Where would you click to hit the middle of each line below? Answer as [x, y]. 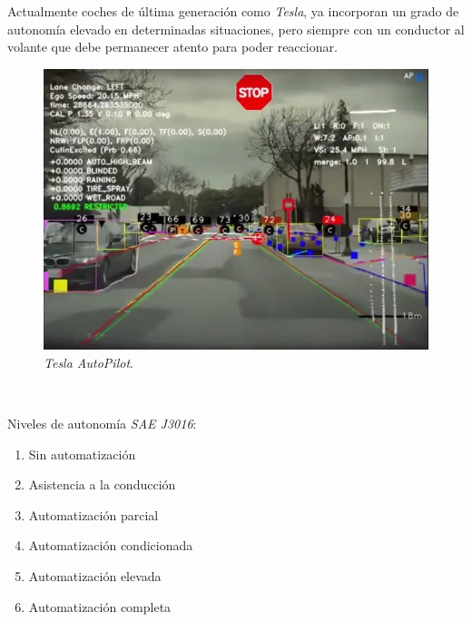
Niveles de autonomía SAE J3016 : [102, 424]
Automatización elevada [95, 576]
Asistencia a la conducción [102, 484]
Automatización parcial [93, 514]
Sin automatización [82, 454]
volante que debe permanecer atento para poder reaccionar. [172, 47]
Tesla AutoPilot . [88, 362]
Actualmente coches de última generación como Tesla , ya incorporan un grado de [233, 11]
